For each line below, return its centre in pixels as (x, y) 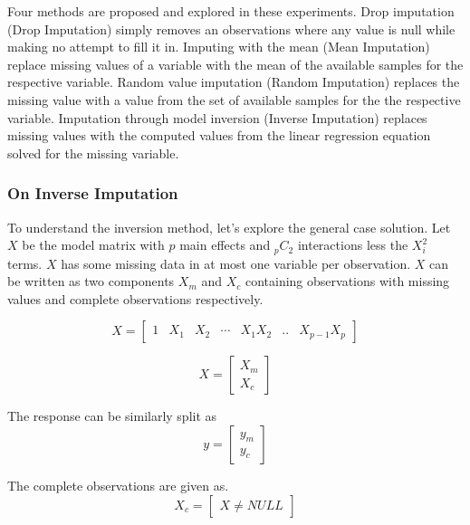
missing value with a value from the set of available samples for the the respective (234, 99)
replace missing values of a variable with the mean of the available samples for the (235, 64)
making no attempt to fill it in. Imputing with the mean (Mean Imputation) (219, 47)
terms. (25, 263)
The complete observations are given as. (118, 485)
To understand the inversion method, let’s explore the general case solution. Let (229, 227)
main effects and (225, 245)
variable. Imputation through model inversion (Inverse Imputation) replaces (217, 117)
